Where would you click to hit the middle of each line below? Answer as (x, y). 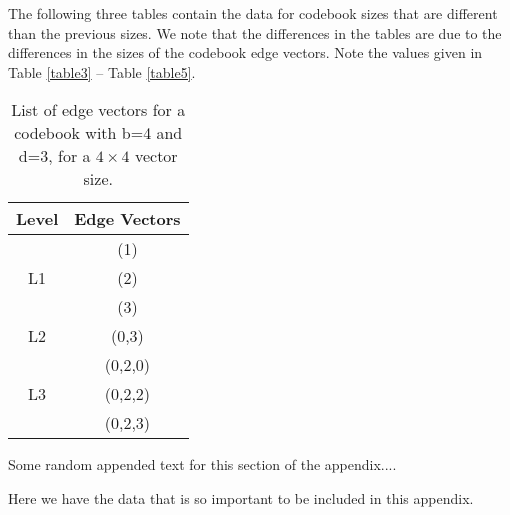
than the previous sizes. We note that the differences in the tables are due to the (255, 32)
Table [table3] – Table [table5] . (102, 71)
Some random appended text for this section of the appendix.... (202, 464)
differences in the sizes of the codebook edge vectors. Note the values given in (245, 52)
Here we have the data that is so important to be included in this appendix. (241, 497)
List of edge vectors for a (98, 110)
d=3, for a (54, 156)
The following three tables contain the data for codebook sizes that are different (253, 13)
